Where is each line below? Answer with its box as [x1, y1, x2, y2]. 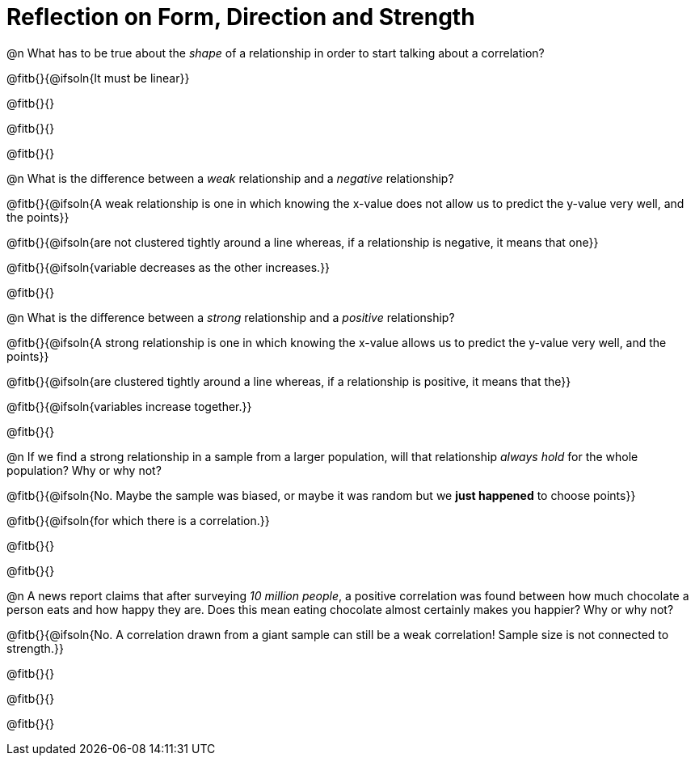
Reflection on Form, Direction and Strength [6, 3, 475, 31]
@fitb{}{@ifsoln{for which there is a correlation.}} [6, 513, 270, 527]
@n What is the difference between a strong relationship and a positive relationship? [6, 310, 455, 324]
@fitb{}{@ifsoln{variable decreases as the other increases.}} [6, 260, 331, 274]
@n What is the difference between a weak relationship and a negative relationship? [6, 171, 454, 185]
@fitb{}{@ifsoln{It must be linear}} [6, 70, 190, 85]
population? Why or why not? [6, 463, 162, 477]
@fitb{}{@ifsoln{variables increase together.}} [6, 399, 252, 413]
